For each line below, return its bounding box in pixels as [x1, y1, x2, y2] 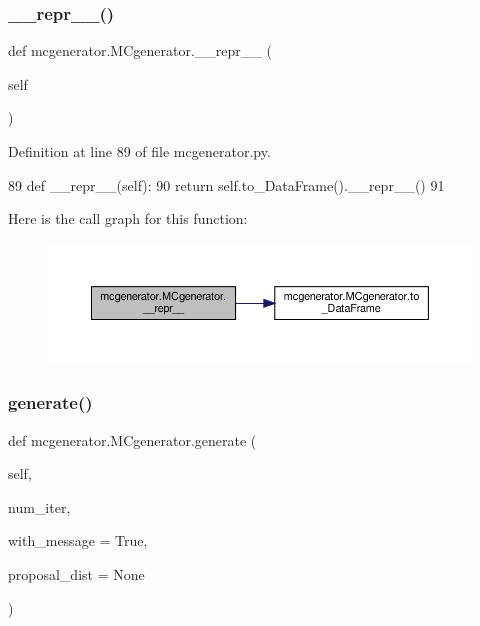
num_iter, [8, 496, 71, 517]
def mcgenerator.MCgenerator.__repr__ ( [8, 40, 272, 61]
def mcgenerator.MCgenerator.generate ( [8, 429, 257, 450]
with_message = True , [8, 530, 148, 551]
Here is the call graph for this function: [8, 208, 248, 229]
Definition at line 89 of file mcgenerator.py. [8, 141, 271, 161]
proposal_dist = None [8, 563, 145, 584]
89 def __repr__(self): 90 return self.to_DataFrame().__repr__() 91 [8, 174, 445, 195]
